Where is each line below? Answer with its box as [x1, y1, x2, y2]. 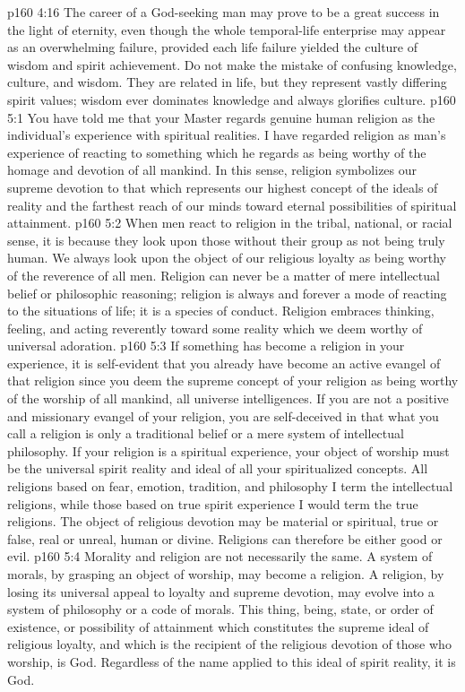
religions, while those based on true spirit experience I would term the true [7, 494, 418, 513]
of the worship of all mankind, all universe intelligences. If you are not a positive [7, 389, 449, 408]
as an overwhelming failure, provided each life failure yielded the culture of [7, 38, 418, 56]
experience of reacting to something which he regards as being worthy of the [7, 143, 426, 161]
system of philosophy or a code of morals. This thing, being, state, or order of [7, 600, 434, 618]
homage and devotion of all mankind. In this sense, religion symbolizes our [7, 160, 418, 179]
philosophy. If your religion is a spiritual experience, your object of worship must [7, 441, 450, 460]
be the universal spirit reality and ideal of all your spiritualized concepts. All [7, 459, 428, 478]
